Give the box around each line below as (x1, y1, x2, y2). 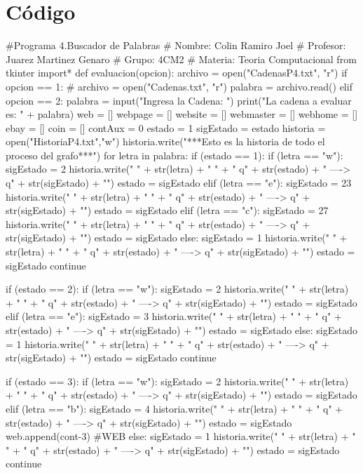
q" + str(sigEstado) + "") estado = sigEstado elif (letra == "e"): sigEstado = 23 (6, 175, 352, 190)
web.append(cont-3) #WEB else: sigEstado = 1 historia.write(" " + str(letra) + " (6, 429, 356, 444)
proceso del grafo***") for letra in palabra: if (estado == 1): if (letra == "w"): (6, 147, 343, 162)
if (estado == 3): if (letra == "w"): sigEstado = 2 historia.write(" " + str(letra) (6, 373, 349, 388)
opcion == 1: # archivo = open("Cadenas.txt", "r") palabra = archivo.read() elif (6, 79, 352, 93)
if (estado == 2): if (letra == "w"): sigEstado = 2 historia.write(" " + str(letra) (6, 281, 349, 296)
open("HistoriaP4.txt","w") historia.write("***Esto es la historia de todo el (6, 134, 325, 149)
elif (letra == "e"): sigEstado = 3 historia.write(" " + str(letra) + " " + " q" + (6, 309, 342, 324)
